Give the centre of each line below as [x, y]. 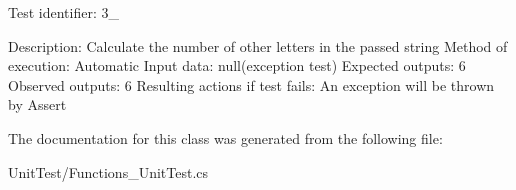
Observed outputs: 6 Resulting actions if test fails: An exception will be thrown [251, 84]
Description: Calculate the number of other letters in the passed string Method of [258, 45]
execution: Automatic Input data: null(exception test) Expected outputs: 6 [237, 65]
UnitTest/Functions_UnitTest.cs [108, 171]
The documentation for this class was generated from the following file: [225, 137]
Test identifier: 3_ [63, 12]
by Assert [37, 104]
